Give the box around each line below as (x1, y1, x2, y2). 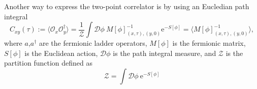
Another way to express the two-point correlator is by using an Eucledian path (4, 1, 249, 11)
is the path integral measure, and (113, 47, 216, 58)
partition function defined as (4, 57, 92, 68)
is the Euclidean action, (24, 47, 98, 58)
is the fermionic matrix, (172, 38, 246, 48)
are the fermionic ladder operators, (39, 38, 147, 48)
